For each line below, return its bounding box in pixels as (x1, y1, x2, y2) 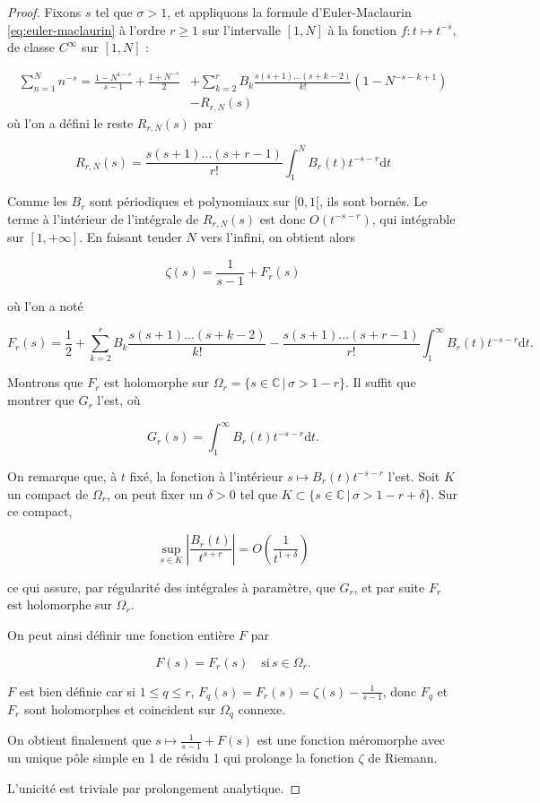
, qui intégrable (371, 209, 456, 228)
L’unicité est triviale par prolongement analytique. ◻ (7, 778, 301, 797)
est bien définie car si (19, 681, 135, 700)
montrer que (7, 391, 74, 410)
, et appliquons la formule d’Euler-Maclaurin (167, 3, 412, 21)
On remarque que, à (7, 466, 118, 485)
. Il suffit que (345, 373, 416, 392)
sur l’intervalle (202, 20, 281, 39)
